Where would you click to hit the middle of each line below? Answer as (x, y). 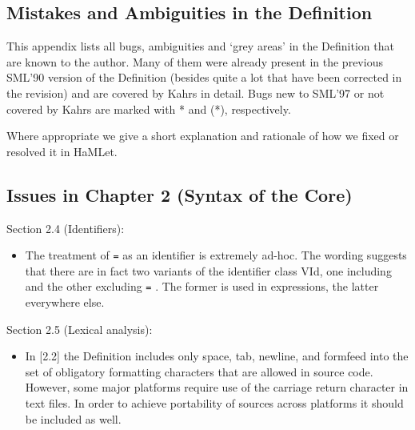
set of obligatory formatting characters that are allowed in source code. (199, 371)
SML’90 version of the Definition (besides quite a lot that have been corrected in (204, 77)
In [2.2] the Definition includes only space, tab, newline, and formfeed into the (217, 356)
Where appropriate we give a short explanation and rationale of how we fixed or (203, 136)
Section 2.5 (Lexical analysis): (80, 329)
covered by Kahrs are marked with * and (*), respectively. (149, 109)
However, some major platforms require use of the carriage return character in (217, 387)
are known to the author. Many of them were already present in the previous (195, 61)
